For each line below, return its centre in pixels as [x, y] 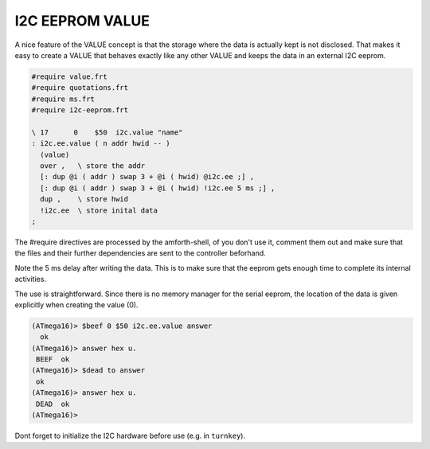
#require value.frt [69, 76]
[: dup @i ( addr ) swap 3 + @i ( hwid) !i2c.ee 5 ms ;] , [158, 188]
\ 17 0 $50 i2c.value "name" [107, 132]
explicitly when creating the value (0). [76, 305]
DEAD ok [53, 404]
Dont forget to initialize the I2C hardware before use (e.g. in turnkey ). [130, 436]
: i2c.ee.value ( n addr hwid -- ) [101, 144]
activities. [31, 279]
